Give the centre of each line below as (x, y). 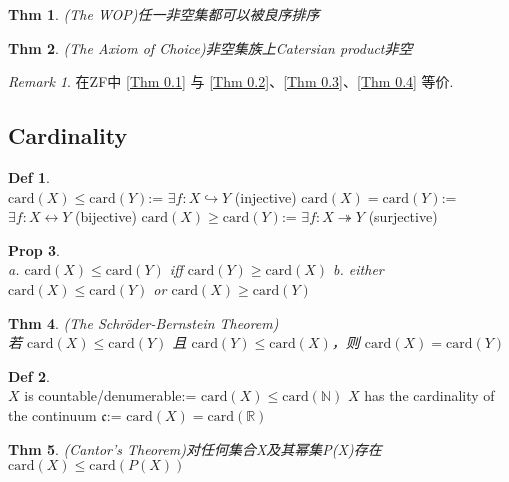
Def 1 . (29, 176)
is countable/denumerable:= (110, 395)
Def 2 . (29, 375)
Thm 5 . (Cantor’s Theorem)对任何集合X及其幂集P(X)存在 (195, 448)
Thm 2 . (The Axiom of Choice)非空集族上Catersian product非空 (210, 47)
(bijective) (106, 216)
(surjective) (403, 216)
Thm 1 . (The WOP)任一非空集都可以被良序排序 (164, 14)
